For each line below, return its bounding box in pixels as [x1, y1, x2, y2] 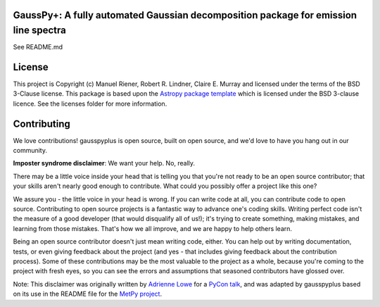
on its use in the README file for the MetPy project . [13, 289, 162, 299]
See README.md [13, 43, 63, 51]
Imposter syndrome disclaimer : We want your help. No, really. [13, 159, 196, 168]
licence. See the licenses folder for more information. [13, 99, 167, 108]
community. [13, 146, 47, 155]
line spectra [13, 25, 66, 37]
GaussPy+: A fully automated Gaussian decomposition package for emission [13, 9, 357, 21]
